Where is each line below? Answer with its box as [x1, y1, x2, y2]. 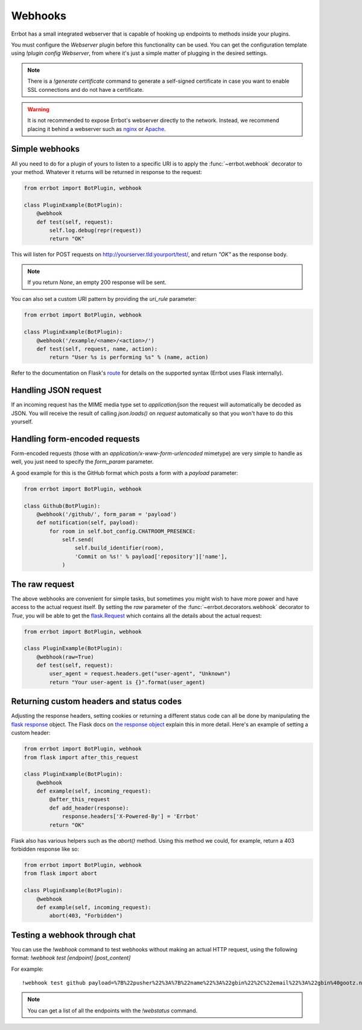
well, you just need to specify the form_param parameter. [11, 458, 154, 465]
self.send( [62, 536, 95, 543]
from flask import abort [24, 870, 98, 877]
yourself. [11, 418, 33, 425]
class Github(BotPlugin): [24, 502, 101, 509]
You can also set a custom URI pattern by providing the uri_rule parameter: [11, 295, 197, 303]
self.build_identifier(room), [74, 544, 164, 552]
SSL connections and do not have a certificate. [27, 86, 144, 93]
